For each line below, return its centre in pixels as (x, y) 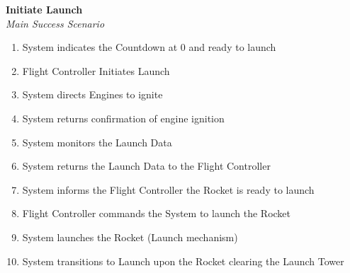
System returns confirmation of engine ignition (123, 118)
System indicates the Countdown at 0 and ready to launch (149, 47)
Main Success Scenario (55, 23)
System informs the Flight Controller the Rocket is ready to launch (168, 189)
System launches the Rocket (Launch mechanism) (130, 237)
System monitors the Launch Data (97, 142)
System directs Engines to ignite (92, 94)
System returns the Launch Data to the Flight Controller (146, 166)
